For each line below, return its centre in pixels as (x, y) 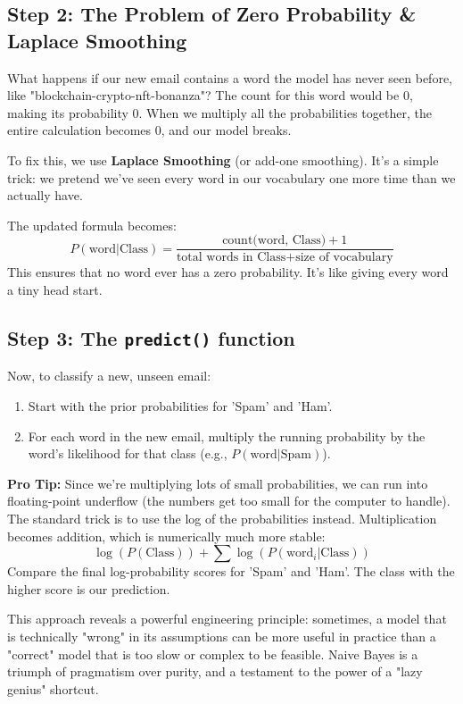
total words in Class (231, 258)
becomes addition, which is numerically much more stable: (166, 536)
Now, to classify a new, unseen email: (109, 376)
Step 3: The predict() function (151, 337)
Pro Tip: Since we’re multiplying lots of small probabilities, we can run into (218, 483)
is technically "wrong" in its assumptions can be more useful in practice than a (222, 636)
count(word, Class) (274, 241)
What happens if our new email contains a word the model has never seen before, (230, 77)
